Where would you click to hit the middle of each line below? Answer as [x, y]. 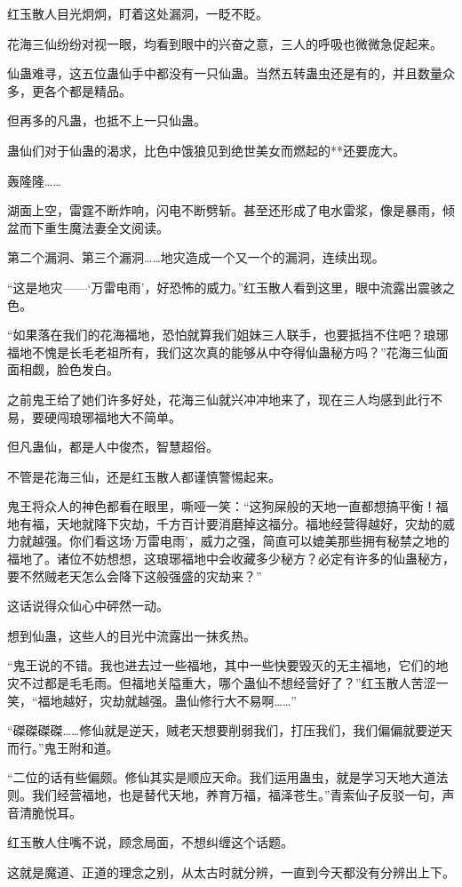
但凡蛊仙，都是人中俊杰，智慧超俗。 [113, 447]
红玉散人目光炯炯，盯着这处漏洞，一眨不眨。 [138, 13]
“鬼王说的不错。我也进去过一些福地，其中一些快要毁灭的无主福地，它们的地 [228, 665]
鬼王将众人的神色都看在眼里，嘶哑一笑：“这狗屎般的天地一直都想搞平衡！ [222, 506]
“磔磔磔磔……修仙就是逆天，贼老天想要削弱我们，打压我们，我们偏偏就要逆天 [230, 730]
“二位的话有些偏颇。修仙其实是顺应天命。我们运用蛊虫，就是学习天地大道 [222, 777]
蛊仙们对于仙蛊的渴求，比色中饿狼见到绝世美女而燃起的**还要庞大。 [206, 150]
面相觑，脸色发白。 [63, 369]
